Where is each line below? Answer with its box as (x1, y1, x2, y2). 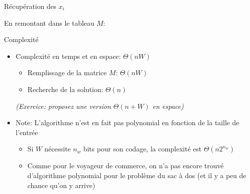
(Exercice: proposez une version (15, 100, 111, 111)
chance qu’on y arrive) (27, 180, 96, 190)
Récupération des (4, 1, 56, 11)
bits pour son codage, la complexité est (83, 144, 202, 154)
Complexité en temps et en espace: (15, 50, 121, 61)
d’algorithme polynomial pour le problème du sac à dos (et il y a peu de (27, 170, 247, 180)
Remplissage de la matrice (27, 67, 107, 78)
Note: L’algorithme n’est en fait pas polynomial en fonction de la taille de (15, 117, 239, 128)
